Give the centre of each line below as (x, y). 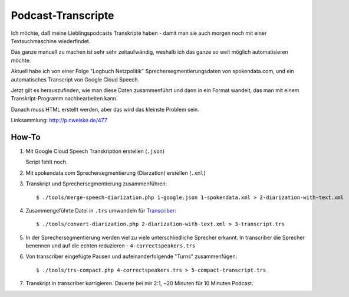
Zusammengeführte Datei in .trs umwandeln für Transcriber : (101, 210)
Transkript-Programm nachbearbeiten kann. (64, 99)
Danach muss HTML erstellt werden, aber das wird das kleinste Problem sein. (105, 109)
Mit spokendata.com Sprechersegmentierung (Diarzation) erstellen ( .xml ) (116, 173)
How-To (26, 137)
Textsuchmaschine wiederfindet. (51, 41)
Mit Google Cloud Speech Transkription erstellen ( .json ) (95, 151)
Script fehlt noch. (47, 162)
